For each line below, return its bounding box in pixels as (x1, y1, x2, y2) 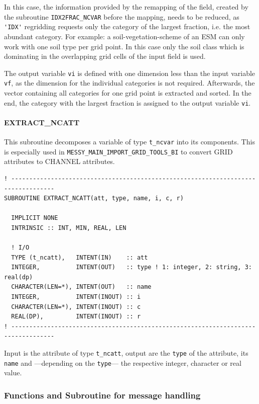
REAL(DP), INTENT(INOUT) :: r (11, 313, 141, 320)
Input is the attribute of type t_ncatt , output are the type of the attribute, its (4, 348, 248, 358)
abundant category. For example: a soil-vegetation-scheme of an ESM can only (4, 31, 245, 41)
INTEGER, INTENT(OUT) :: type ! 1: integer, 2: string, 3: (11, 264, 252, 271)
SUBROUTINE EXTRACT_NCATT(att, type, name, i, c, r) (4, 195, 184, 202)
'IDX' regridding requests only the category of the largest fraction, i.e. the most (4, 21, 250, 32)
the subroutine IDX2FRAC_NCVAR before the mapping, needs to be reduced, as (4, 11, 239, 22)
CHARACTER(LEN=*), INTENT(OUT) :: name (11, 283, 152, 291)
